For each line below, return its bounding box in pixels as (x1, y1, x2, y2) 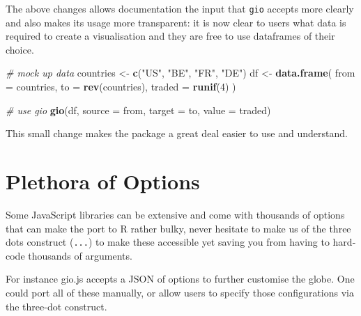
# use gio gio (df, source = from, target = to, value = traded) (6, 102, 271, 117)
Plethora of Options (6, 167, 200, 195)
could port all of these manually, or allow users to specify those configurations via (6, 285, 354, 299)
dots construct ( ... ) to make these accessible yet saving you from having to (6, 235, 330, 249)
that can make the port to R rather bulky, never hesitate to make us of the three (6, 221, 351, 235)
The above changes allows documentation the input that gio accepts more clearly (6, 1, 354, 15)
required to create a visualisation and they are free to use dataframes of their (6, 29, 335, 43)
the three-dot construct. (6, 299, 107, 313)
